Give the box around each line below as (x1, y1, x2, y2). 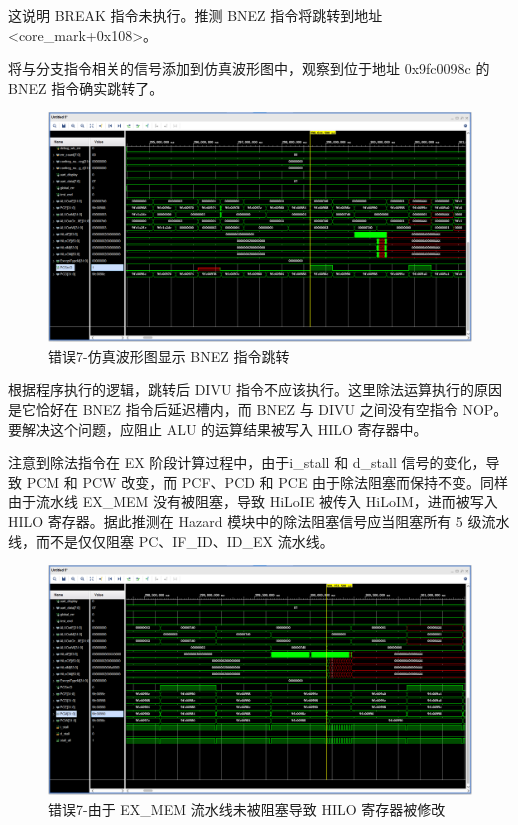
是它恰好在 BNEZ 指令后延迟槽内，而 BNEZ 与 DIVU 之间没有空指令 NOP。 (8, 398, 508, 419)
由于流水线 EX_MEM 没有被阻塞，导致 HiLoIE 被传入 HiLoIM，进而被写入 (8, 491, 498, 512)
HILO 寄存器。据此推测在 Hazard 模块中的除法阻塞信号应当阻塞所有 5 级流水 (8, 510, 510, 531)
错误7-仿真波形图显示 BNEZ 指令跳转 (48, 345, 290, 366)
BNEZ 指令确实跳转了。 (8, 77, 164, 98)
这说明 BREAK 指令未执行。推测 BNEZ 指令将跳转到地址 (8, 5, 383, 25)
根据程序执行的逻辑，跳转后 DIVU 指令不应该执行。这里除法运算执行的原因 (8, 379, 503, 400)
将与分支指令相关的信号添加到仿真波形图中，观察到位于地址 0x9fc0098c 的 (8, 58, 490, 79)
